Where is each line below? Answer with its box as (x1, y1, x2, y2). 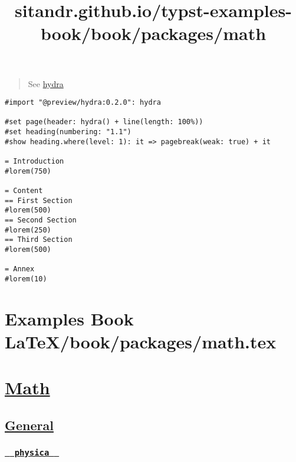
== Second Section (5, 216, 77, 225)
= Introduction (5, 157, 64, 166)
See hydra (28, 77, 64, 89)
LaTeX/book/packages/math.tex (5, 330, 277, 353)
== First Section (5, 196, 73, 205)
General (5, 416, 54, 434)
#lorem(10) (5, 274, 47, 283)
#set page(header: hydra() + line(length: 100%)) (5, 118, 203, 127)
